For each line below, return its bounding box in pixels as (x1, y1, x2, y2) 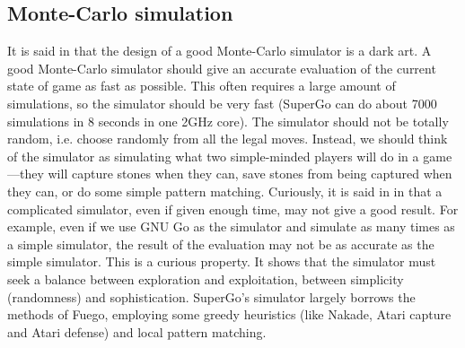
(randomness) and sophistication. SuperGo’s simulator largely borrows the (7, 287, 416, 306)
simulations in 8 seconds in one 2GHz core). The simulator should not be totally (7, 111, 449, 130)
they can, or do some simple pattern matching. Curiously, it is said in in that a (7, 181, 443, 200)
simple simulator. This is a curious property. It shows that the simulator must (7, 252, 436, 271)
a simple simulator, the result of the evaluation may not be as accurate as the (7, 234, 434, 253)
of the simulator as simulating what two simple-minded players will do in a (7, 146, 419, 165)
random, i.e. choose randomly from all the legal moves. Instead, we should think (7, 129, 448, 148)
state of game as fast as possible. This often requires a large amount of (7, 76, 396, 95)
